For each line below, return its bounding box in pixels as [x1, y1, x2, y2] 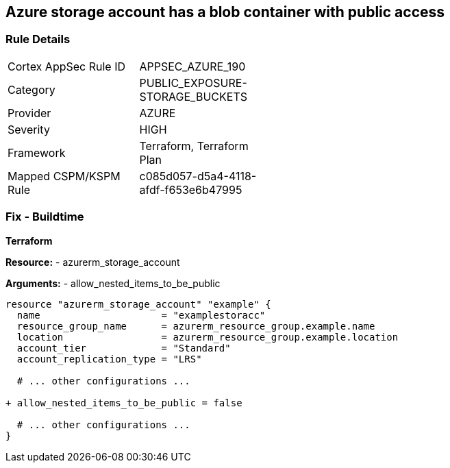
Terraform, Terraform [139, 138, 249, 153]
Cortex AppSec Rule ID [8, 59, 126, 73]
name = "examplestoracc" [16, 309, 266, 321]
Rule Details [5, 32, 71, 47]
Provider [8, 106, 51, 120]
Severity [8, 122, 50, 136]
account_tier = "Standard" [16, 342, 231, 354]
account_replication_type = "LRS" [16, 353, 202, 365]
